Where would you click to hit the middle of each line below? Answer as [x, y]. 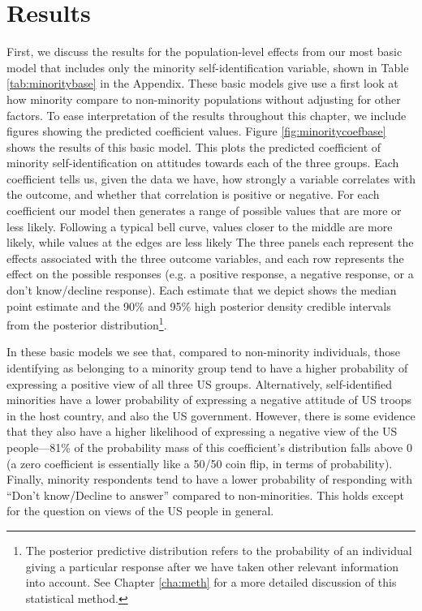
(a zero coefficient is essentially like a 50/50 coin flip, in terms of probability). [200, 463]
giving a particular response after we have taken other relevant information [212, 566]
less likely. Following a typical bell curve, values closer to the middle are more [200, 226]
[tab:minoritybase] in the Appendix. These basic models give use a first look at [202, 83]
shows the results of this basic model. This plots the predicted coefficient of [194, 146]
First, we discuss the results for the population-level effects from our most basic [205, 52]
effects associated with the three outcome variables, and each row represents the [205, 258]
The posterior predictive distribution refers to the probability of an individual [219, 550]
